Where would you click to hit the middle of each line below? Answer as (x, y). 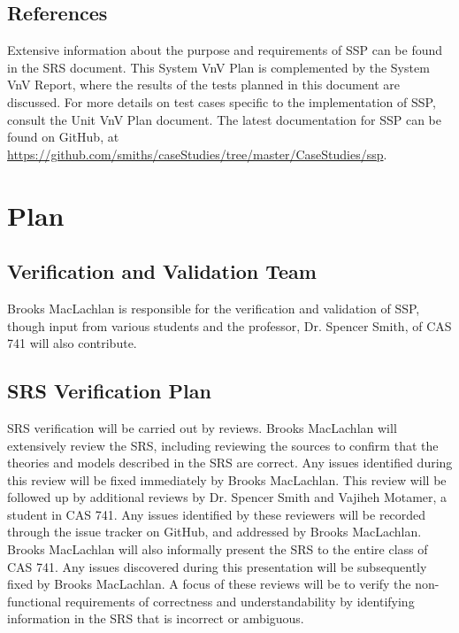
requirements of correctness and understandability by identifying (240, 601)
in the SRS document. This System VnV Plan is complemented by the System (218, 67)
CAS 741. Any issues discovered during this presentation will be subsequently (217, 566)
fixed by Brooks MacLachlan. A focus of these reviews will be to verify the (209, 584)
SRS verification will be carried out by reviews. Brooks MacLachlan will (202, 427)
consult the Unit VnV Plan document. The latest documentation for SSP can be (225, 119)
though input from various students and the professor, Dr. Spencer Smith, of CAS (229, 325)
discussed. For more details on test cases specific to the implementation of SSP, (222, 101)
